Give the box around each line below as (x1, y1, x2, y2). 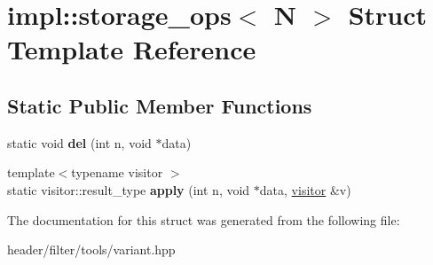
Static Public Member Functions (7, 91, 312, 119)
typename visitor (71, 163, 163, 182)
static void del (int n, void (7, 133, 152, 152)
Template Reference (7, 31, 256, 67)
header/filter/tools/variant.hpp (7, 240, 176, 259)
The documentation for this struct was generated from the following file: (7, 210, 400, 229)
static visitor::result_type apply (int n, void (7, 180, 250, 199)
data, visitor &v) (259, 180, 351, 199)
